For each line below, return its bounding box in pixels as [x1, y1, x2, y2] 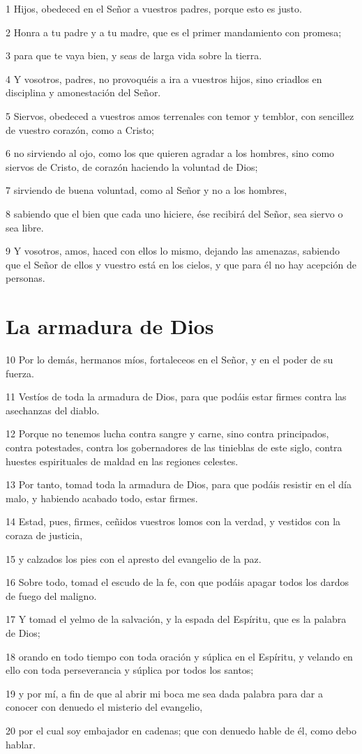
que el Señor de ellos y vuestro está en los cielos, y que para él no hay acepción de [6, 257, 356, 271]
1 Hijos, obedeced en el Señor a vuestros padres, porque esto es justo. [6, 1, 302, 15]
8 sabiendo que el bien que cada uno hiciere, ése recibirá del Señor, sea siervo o [6, 206, 343, 220]
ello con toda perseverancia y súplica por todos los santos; [6, 663, 254, 677]
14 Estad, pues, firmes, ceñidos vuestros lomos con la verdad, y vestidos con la [6, 514, 341, 529]
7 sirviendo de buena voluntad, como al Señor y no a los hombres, [6, 183, 287, 197]
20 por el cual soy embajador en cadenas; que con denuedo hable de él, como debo [6, 723, 357, 737]
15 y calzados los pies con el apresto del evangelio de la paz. [6, 551, 262, 566]
